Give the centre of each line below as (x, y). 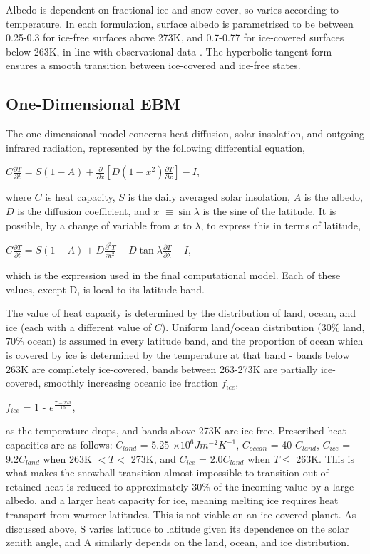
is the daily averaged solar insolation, (209, 197)
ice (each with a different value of (79, 326)
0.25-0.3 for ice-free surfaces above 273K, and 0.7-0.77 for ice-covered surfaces (175, 37)
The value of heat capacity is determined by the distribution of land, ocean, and (181, 313)
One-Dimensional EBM (93, 104)
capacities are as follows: (59, 445)
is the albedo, (333, 197)
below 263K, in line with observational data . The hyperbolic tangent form (169, 51)
